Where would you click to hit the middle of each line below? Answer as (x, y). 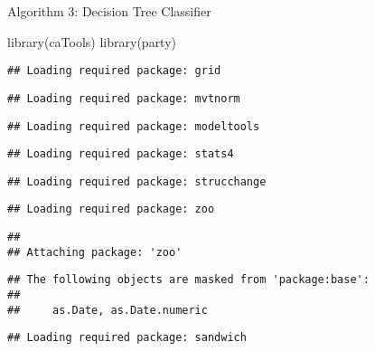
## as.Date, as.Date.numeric (108, 310)
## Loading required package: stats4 (121, 154)
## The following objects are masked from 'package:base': (188, 280)
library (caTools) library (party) (92, 41)
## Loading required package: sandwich (127, 338)
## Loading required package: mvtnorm (124, 98)
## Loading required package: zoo (111, 209)
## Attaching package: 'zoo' (95, 252)
